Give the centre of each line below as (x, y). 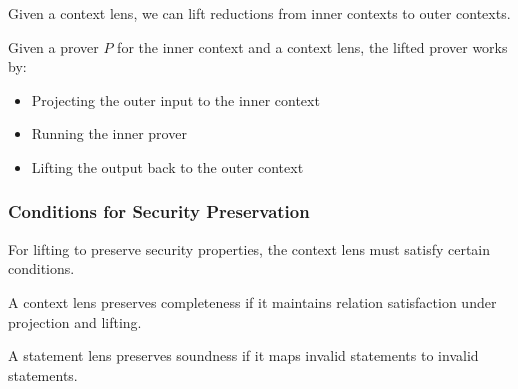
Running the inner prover (109, 133)
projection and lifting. (75, 321)
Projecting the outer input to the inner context (175, 99)
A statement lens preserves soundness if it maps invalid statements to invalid (243, 355)
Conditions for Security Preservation (159, 211)
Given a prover (53, 46)
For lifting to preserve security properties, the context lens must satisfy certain (249, 248)
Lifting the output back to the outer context (167, 166)
